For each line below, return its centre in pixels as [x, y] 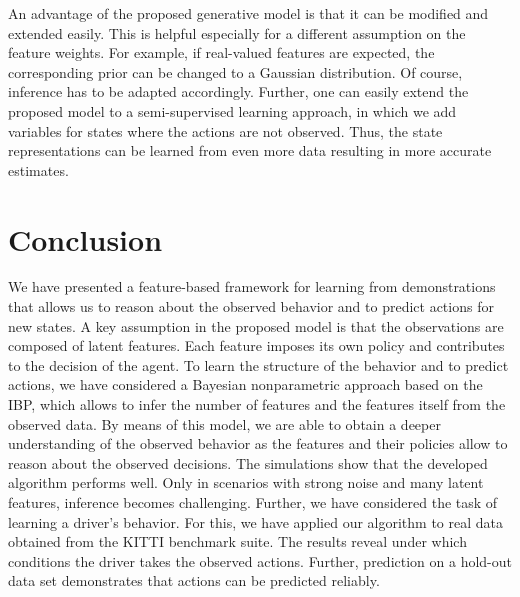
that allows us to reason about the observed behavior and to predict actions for [251, 306]
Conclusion [85, 238]
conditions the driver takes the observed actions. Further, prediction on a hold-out [260, 560]
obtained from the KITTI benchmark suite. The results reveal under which [237, 541]
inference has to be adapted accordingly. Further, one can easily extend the [238, 91]
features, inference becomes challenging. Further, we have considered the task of [253, 502]
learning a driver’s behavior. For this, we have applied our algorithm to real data [255, 521]
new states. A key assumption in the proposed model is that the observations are [256, 325]
